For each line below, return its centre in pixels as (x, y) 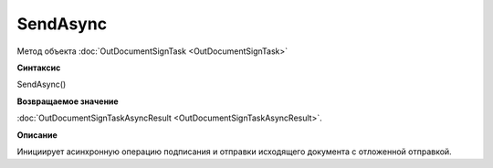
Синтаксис (39, 68)
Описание (37, 135)
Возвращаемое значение (68, 101)
